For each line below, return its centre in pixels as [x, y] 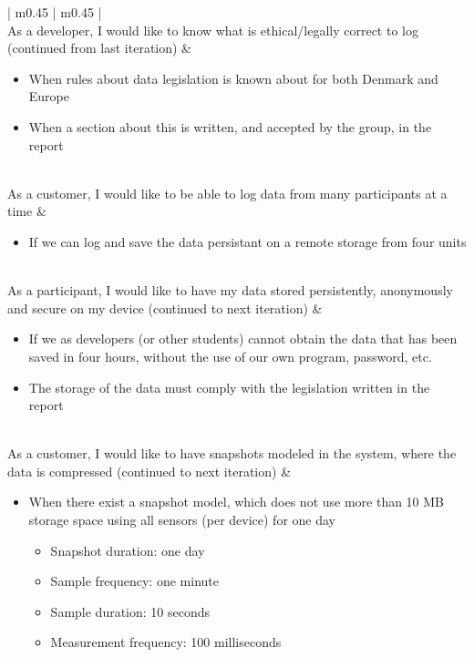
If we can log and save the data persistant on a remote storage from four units [247, 241]
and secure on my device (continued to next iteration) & [165, 308]
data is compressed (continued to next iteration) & [149, 471]
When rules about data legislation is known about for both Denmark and [233, 78]
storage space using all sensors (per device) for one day [182, 520]
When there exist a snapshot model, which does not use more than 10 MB [237, 502]
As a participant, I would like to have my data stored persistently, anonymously [230, 290]
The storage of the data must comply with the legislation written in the [229, 387]
